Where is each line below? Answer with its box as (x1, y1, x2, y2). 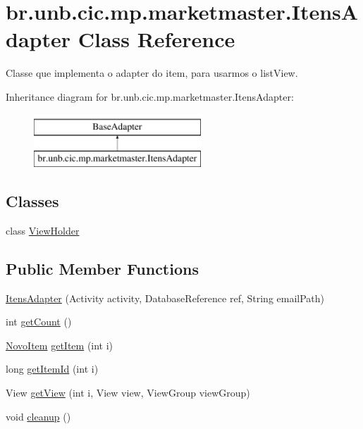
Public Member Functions (6, 257, 199, 279)
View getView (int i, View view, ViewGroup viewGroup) (6, 385, 250, 400)
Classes (6, 190, 59, 212)
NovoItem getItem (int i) (6, 337, 113, 352)
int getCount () (6, 314, 72, 329)
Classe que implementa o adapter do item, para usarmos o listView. (6, 66, 298, 80)
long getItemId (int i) (6, 361, 99, 376)
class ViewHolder (6, 223, 80, 237)
